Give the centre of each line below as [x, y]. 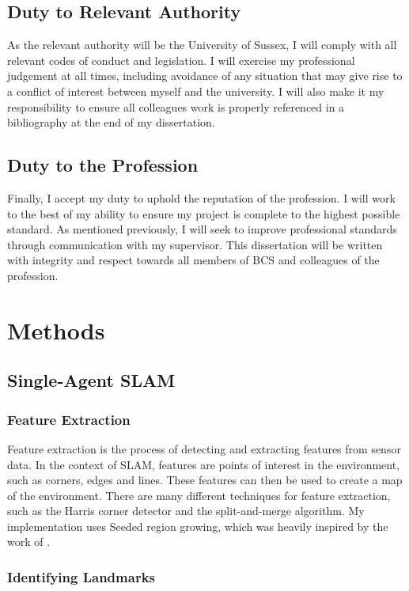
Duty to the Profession [103, 165]
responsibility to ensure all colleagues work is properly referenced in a [176, 106]
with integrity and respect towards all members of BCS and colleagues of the [193, 260]
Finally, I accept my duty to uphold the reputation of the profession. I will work [201, 197]
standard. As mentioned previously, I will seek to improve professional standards [202, 229]
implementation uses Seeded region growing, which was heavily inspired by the [198, 526]
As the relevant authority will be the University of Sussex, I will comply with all [202, 45]
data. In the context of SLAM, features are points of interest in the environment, [204, 464]
